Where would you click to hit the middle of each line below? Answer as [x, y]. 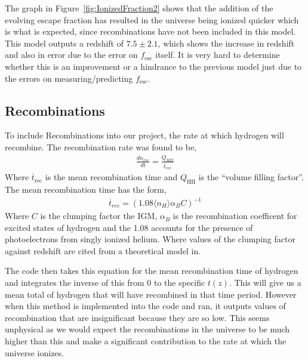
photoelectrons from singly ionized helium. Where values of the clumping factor [150, 239]
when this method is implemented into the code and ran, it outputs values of [145, 306]
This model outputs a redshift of [64, 43]
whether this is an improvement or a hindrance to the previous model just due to [153, 66]
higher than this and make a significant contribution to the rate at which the [146, 340]
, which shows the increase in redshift [226, 43]
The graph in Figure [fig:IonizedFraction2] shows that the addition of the [139, 8]
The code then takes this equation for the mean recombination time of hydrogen [152, 271]
